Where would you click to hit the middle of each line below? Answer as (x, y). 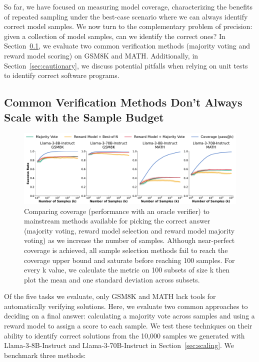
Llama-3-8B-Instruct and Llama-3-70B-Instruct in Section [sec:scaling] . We (119, 345)
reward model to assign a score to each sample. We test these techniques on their (128, 326)
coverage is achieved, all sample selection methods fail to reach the (126, 250)
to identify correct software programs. (62, 75)
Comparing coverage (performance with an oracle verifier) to (117, 211)
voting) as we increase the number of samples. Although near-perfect (129, 240)
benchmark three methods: (45, 355)
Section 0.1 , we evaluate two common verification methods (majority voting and (127, 46)
